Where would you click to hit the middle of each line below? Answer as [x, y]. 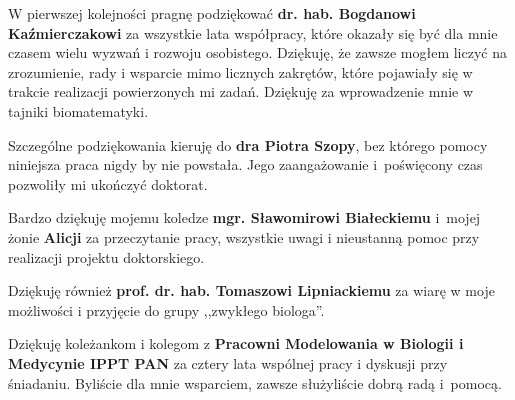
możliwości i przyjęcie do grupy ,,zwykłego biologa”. [166, 309]
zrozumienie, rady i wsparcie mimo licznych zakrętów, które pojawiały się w [240, 71]
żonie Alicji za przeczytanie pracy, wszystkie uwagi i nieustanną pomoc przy [244, 236]
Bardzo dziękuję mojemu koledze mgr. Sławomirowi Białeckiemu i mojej [244, 217]
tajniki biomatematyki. [78, 110]
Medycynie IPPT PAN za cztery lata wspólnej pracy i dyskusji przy [228, 362]
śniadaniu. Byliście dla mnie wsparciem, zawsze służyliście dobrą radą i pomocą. [255, 382]
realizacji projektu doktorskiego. [106, 256]
